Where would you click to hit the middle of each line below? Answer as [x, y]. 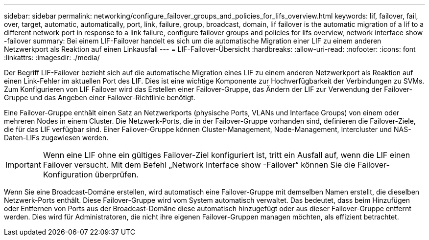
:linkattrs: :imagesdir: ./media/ [52, 57]
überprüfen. [117, 175]
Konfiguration [68, 175]
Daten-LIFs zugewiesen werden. [56, 138]
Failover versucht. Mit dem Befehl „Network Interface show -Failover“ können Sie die [199, 165]
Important [23, 165]
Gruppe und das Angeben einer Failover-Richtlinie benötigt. [100, 98]
